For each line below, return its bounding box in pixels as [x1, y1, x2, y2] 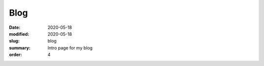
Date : [9, 24, 21, 30]
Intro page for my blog [47, 44, 93, 51]
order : [9, 52, 22, 58]
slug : [9, 38, 20, 44]
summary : [9, 44, 31, 51]
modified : [9, 31, 29, 37]
